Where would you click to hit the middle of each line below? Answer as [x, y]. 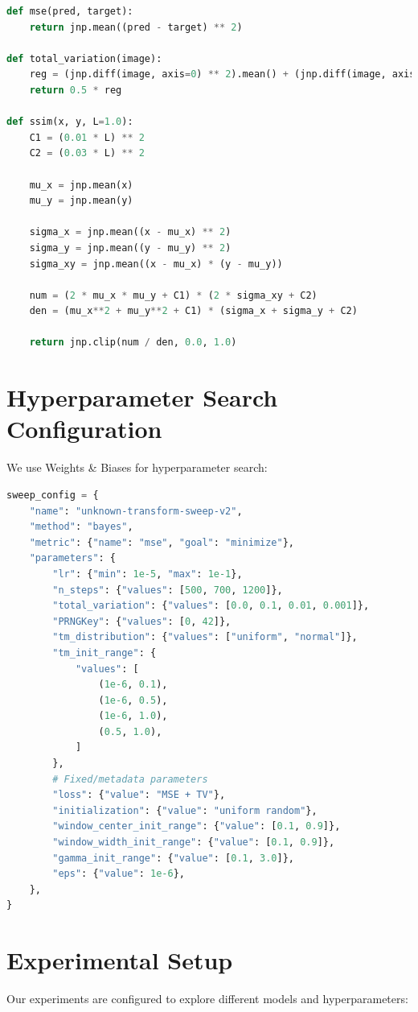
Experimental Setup [120, 960]
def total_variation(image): [84, 58]
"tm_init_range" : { [104, 653]
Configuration [84, 429]
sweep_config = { [53, 495]
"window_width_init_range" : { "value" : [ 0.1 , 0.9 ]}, [194, 843]
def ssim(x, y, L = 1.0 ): [70, 122]
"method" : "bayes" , [81, 527]
